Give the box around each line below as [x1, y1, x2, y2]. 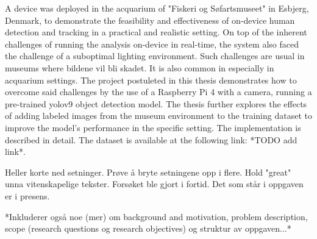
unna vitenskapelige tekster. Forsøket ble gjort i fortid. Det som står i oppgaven [5, 177, 304, 190]
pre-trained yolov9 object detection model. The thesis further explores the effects [5, 97, 307, 110]
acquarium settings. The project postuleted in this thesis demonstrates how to [5, 73, 297, 86]
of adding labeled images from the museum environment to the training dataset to [5, 109, 312, 122]
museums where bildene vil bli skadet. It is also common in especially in [5, 61, 274, 74]
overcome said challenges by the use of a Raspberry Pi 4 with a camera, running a [5, 85, 312, 98]
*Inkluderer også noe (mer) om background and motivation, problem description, [5, 210, 308, 223]
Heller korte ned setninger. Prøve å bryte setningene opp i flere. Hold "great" [5, 165, 291, 178]
